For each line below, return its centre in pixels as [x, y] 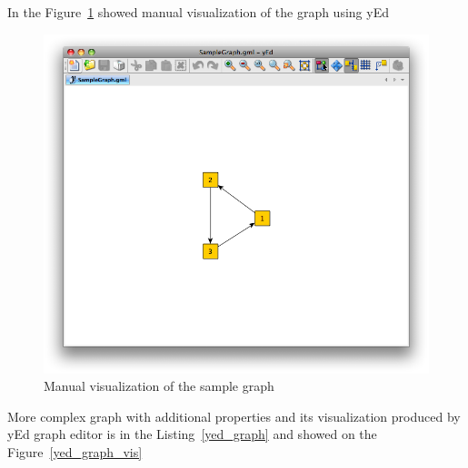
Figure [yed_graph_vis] [75, 451]
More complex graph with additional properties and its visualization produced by [234, 416]
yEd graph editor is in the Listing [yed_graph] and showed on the [192, 434]
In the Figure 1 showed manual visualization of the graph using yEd [198, 12]
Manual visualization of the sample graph [159, 386]
